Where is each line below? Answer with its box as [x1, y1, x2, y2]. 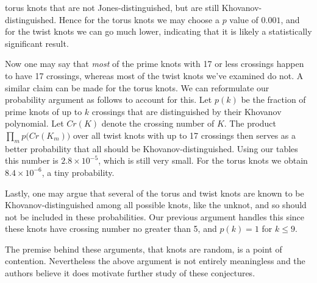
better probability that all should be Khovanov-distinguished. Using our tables [5, 142, 298, 155]
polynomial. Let [5, 117, 64, 130]
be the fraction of [241, 93, 306, 106]
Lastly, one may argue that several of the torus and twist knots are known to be [5, 186, 304, 199]
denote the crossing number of [101, 117, 215, 130]
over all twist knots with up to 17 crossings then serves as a [73, 128, 296, 141]
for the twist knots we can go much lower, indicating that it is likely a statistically [5, 25, 312, 38]
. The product [224, 117, 277, 130]
